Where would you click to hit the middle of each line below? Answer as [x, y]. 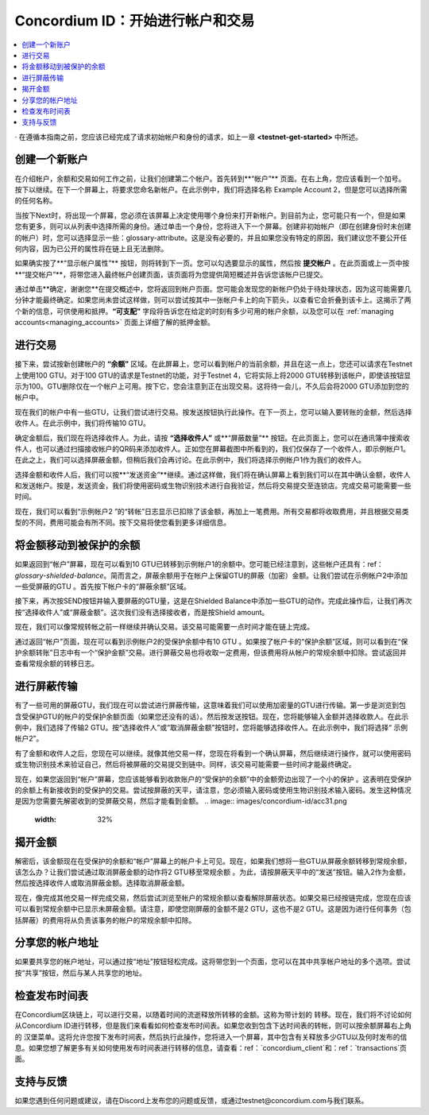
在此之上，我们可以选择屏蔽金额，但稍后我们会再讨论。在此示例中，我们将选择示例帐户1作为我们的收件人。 [190, 460]
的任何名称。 [36, 201]
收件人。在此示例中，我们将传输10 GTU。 [82, 423]
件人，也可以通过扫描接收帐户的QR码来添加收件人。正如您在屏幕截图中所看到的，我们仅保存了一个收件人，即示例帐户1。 [213, 448]
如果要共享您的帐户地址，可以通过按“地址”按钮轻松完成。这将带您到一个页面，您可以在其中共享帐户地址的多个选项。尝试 [213, 962]
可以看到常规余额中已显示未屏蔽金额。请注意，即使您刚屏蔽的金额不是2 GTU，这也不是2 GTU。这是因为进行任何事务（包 [213, 909]
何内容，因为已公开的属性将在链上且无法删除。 [91, 248]
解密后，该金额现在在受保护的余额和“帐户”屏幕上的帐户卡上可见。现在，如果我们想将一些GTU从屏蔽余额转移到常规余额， [213, 861]
